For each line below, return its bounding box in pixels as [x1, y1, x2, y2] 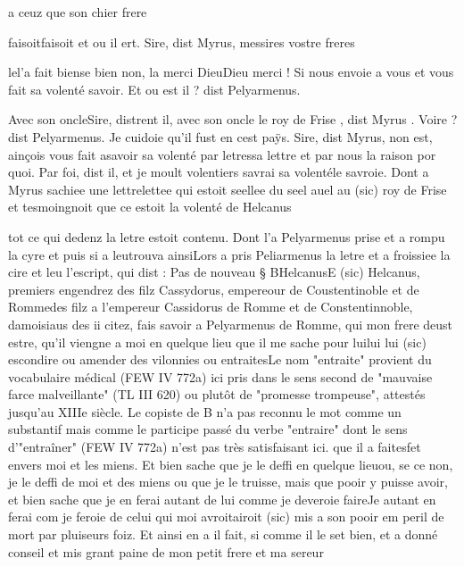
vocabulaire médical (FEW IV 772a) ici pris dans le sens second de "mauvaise [8, 367, 433, 386]
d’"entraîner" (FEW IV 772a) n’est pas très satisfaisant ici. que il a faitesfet [8, 438, 421, 456]
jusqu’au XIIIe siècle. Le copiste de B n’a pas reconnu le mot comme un [8, 402, 402, 421]
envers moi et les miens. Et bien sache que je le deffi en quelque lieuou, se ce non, [8, 454, 453, 473]
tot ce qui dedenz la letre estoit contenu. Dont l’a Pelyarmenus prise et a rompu [8, 227, 445, 246]
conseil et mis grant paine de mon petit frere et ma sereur [8, 542, 324, 561]
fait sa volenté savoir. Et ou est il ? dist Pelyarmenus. [8, 79, 301, 98]
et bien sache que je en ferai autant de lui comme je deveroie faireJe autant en [8, 489, 436, 508]
